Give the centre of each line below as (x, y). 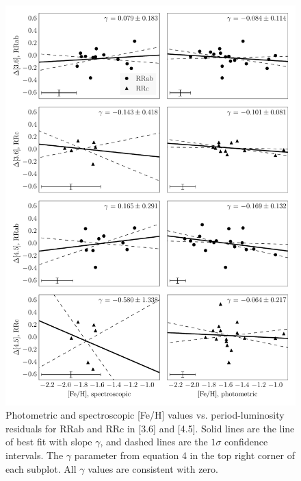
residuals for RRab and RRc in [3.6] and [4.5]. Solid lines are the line (150, 428)
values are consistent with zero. (153, 468)
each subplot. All (41, 468)
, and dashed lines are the (154, 442)
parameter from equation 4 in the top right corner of (184, 455)
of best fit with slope (49, 442)
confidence (246, 442)
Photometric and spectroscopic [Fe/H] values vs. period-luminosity (145, 415)
